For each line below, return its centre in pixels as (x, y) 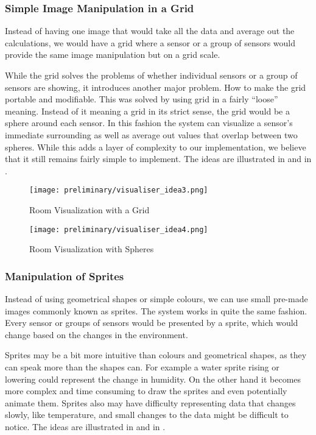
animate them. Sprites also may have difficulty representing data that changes (150, 402)
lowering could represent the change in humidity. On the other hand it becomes (153, 379)
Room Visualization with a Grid (90, 210)
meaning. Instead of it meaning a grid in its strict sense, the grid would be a (147, 111)
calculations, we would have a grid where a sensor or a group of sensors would (150, 42)
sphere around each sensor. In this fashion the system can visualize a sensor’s (149, 123)
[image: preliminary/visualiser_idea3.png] (119, 190)
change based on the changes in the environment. (97, 334)
